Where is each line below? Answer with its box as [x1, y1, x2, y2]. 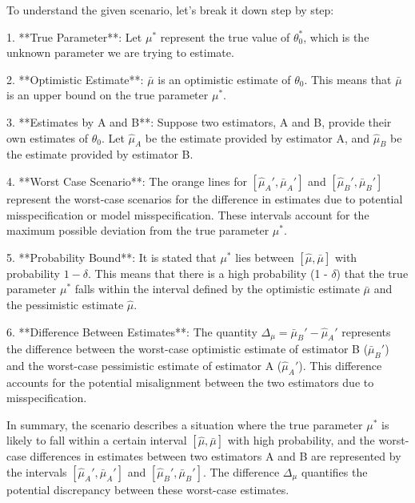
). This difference [298, 356, 382, 373]
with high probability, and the [227, 432, 375, 449]
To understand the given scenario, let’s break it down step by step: [6, 2, 334, 18]
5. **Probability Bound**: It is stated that [6, 248, 217, 265]
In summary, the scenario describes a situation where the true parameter [6, 416, 363, 433]
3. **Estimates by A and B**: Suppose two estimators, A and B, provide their [6, 113, 392, 130]
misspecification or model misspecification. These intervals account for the [6, 206, 369, 223]
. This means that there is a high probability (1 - [87, 264, 328, 281]
